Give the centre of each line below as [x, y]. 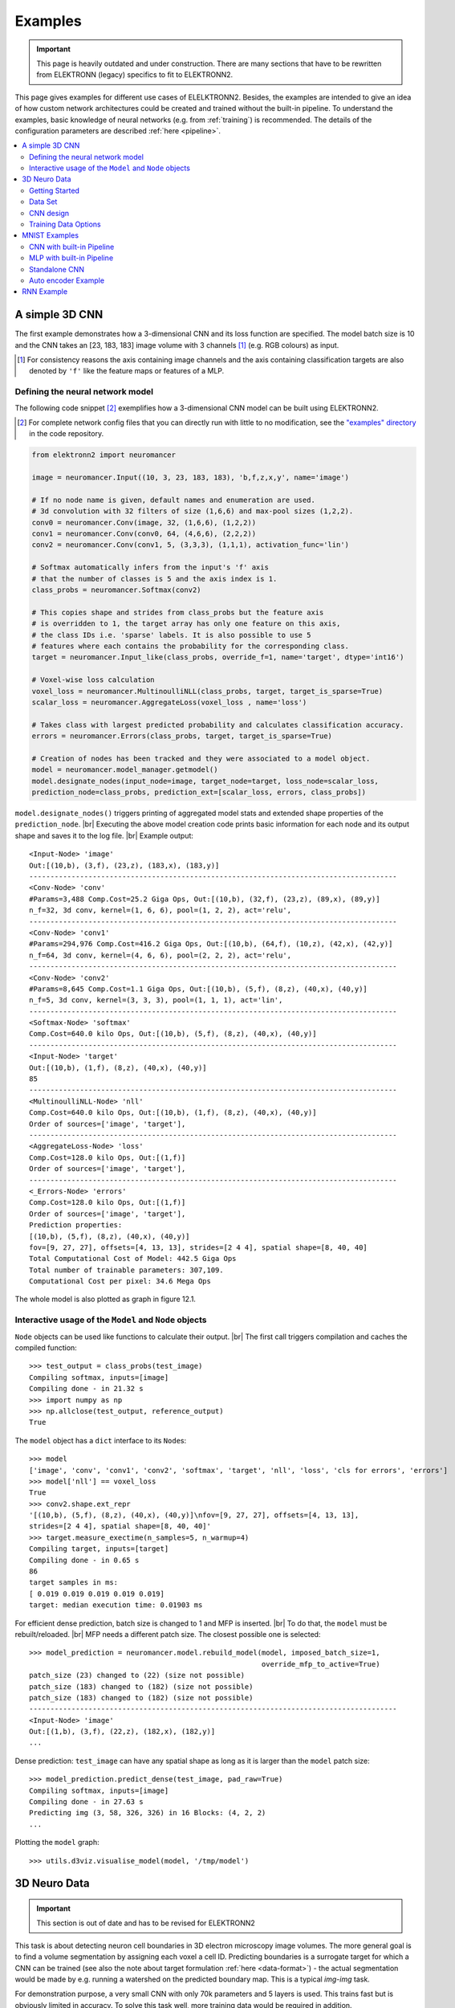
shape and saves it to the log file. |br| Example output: [104, 835]
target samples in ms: [74, 1583]
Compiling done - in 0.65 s [84, 1560]
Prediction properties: [76, 1225]
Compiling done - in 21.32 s [86, 1389]
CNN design [49, 213]
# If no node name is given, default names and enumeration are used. [174, 500]
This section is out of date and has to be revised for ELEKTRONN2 [146, 1923]
